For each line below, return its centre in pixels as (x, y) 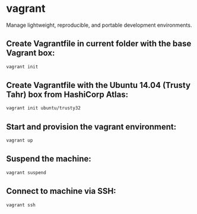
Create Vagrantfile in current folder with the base (99, 44)
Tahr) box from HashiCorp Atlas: (67, 95)
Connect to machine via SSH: (61, 191)
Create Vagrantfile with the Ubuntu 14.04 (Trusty (99, 85)
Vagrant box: (31, 53)
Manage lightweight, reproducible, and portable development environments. (99, 25)
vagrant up (20, 141)
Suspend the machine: (49, 159)
